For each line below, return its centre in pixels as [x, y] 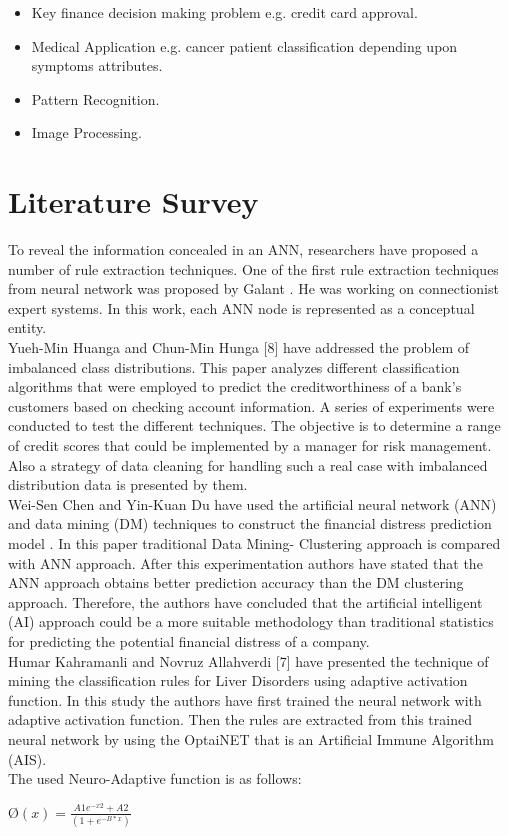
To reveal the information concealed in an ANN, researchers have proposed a [243, 249]
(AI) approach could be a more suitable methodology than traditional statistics [251, 621]
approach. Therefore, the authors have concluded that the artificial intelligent [245, 601]
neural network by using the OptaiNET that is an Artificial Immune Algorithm [251, 738]
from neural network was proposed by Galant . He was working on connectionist [253, 288]
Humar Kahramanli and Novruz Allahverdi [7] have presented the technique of [248, 660]
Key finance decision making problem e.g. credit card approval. [224, 12]
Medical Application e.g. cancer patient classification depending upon [244, 45]
